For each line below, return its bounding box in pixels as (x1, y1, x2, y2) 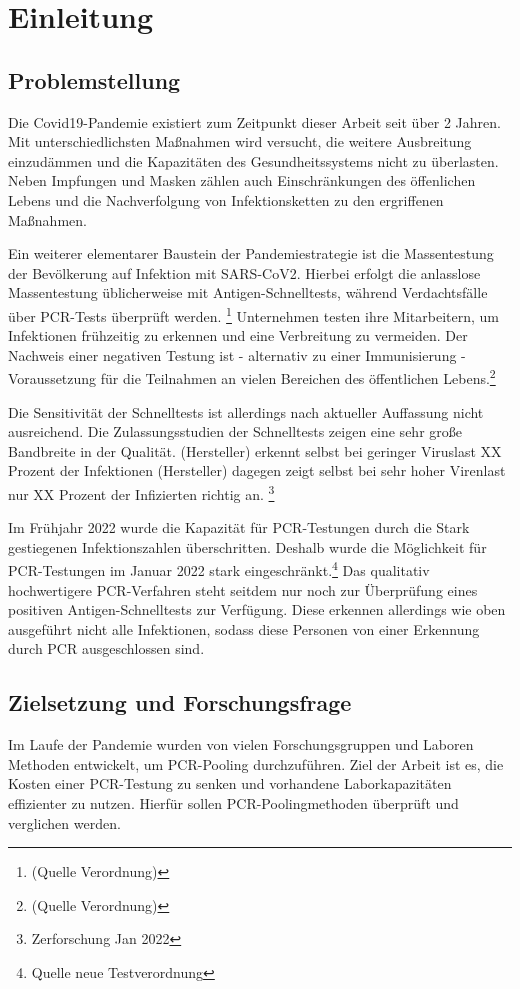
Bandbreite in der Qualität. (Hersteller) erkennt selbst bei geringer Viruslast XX (8, 440, 502, 461)
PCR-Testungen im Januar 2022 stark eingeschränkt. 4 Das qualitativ (8, 557, 430, 581)
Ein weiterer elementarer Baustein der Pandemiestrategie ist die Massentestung (8, 243, 494, 264)
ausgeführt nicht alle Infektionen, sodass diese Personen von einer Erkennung (8, 618, 480, 639)
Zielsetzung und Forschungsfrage (8, 687, 352, 718)
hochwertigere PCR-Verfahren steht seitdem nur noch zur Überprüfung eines (8, 579, 478, 600)
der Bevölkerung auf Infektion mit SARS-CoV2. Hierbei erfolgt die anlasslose (8, 262, 481, 283)
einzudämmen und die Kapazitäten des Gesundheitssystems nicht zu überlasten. (8, 150, 499, 171)
